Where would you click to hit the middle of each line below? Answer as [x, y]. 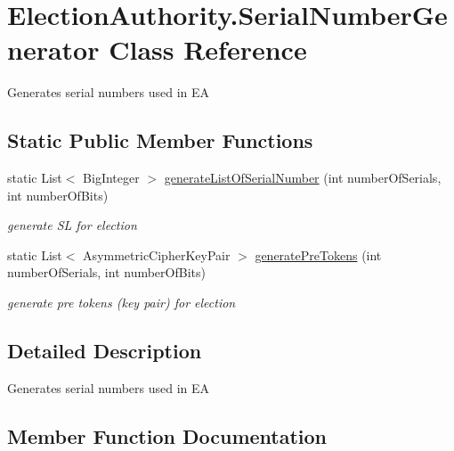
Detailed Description [105, 351]
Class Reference [208, 49]
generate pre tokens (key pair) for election [122, 303]
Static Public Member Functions [160, 140]
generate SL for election [72, 225]
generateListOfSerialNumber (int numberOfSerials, [303, 178]
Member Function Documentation [167, 435]
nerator [53, 49]
